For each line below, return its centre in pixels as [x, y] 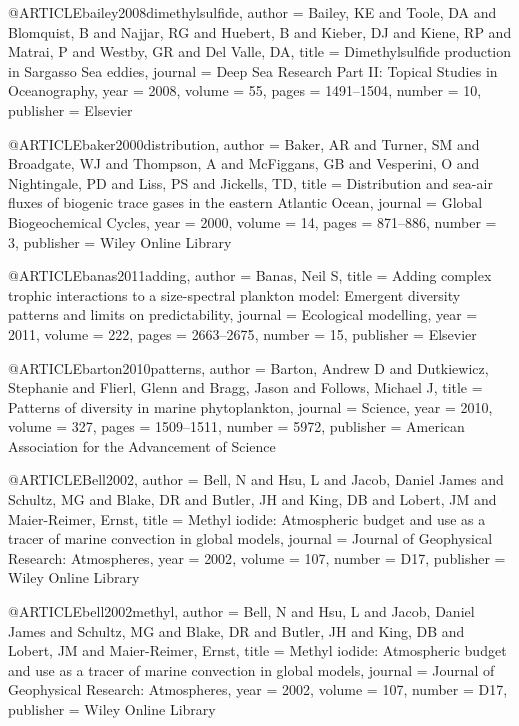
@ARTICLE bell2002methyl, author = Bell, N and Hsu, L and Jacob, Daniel [241, 611]
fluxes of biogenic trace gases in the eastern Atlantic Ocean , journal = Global [245, 202]
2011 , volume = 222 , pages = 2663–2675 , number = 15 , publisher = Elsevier [242, 333]
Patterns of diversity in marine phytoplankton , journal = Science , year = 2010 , [250, 406]
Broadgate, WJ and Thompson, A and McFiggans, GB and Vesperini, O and [244, 163]
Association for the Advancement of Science [142, 445]
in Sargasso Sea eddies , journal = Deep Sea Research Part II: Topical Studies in [253, 70]
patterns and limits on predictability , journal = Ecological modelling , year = [243, 314]
